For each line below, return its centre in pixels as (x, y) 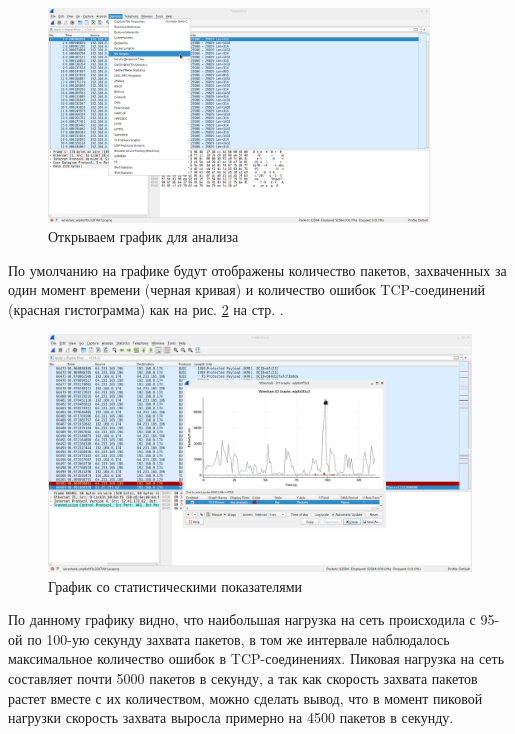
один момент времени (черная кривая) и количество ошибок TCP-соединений (246, 289)
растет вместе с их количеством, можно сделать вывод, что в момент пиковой (245, 697)
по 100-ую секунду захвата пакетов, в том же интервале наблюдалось (238, 638)
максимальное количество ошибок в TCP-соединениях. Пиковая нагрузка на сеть (256, 658)
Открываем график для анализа (143, 236)
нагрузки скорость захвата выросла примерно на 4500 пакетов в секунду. (231, 717)
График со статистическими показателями (175, 585)
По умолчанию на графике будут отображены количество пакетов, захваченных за (257, 269)
